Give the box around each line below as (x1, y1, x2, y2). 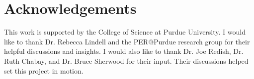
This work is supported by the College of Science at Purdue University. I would (4, 27, 246, 37)
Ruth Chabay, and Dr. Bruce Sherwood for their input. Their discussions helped (4, 55, 249, 66)
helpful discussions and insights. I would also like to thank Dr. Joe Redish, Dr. (4, 46, 244, 56)
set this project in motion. (4, 65, 84, 76)
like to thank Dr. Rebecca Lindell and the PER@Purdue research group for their (4, 36, 250, 46)
